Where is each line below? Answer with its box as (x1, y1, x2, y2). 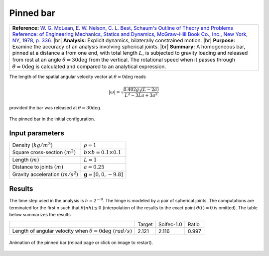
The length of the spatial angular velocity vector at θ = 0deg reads (9, 74, 146, 80)
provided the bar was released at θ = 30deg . (9, 104, 102, 110)
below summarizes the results (9, 212, 71, 218)
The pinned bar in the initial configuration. (9, 116, 96, 122)
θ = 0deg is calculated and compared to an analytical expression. (12, 63, 166, 70)
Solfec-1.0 (158, 221, 182, 228)
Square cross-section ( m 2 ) (12, 148, 76, 156)
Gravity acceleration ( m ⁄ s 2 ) (12, 170, 78, 177)
